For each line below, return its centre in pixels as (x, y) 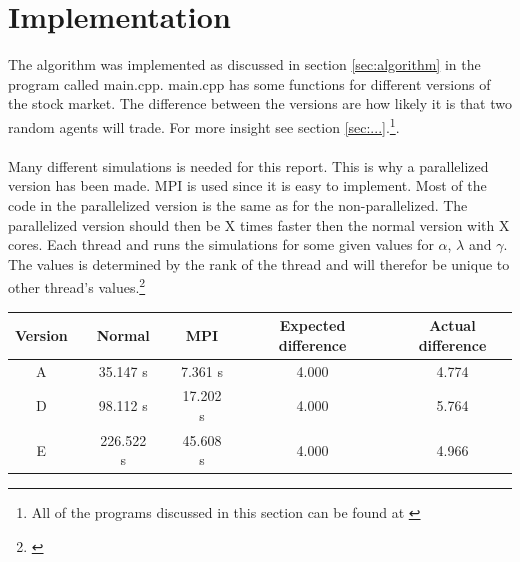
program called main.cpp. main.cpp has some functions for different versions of (249, 83)
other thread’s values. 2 (77, 285)
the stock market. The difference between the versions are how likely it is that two (260, 103)
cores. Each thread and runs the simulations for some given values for (221, 244)
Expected (312, 325)
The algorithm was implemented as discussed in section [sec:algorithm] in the (244, 64)
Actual (452, 325)
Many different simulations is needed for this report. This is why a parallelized (248, 165)
